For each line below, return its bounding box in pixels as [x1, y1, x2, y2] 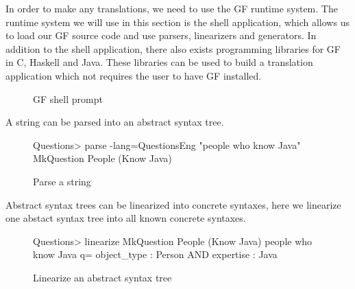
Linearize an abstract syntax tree [33, 270, 172, 284]
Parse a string [33, 174, 91, 188]
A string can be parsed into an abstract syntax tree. [5, 115, 224, 129]
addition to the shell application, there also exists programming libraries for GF [5, 41, 341, 56]
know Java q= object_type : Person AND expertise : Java [33, 247, 278, 262]
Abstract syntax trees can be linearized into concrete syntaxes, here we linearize [5, 197, 341, 211]
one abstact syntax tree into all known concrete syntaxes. [5, 211, 246, 225]
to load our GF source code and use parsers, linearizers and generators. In [5, 28, 317, 43]
